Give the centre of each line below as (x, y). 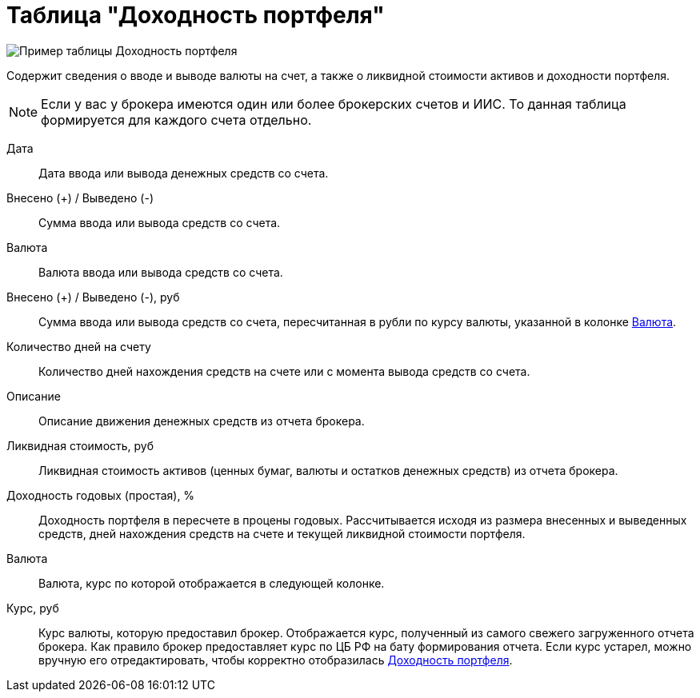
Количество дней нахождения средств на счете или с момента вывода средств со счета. (284, 371)
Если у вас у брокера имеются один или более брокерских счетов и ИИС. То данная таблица (334, 104)
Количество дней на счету (79, 346)
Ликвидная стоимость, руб (80, 445)
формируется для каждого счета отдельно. (176, 120)
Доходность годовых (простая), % (101, 495)
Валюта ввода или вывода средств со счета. (161, 272)
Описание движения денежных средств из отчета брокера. (202, 421)
